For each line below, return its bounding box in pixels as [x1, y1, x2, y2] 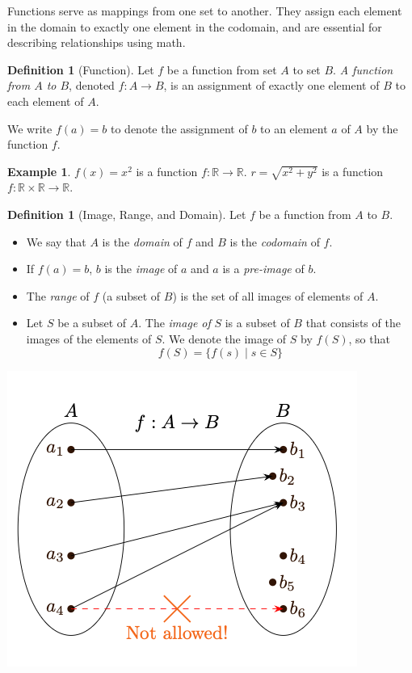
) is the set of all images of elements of [172, 287, 364, 304]
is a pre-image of [222, 260, 305, 277]
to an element [260, 120, 328, 137]
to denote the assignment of [111, 120, 248, 137]
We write [7, 120, 53, 137]
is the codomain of [229, 233, 320, 250]
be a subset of [57, 314, 127, 331]
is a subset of [225, 314, 290, 331]
